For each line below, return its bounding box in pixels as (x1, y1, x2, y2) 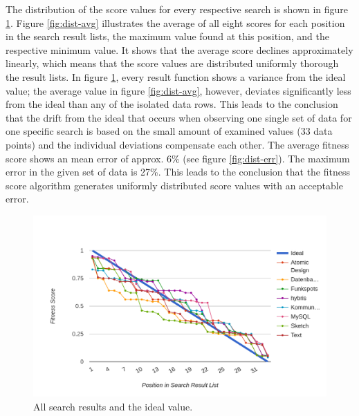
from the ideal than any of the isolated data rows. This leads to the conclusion (6, 97, 338, 111)
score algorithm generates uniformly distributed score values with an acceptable (6, 178, 343, 192)
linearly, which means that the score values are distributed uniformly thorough (6, 56, 339, 70)
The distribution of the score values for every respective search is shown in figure (6, 2, 349, 16)
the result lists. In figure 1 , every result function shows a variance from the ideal (6, 69, 346, 84)
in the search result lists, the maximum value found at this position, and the (6, 29, 329, 44)
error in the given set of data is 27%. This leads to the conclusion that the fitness (6, 164, 351, 179)
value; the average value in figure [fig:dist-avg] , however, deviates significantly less (6, 83, 351, 97)
